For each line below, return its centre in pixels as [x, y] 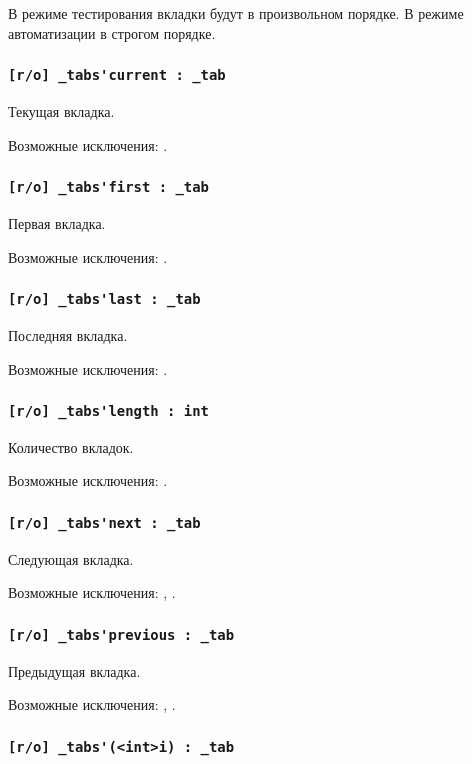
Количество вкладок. [71, 446]
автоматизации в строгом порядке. [112, 32]
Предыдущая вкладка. [74, 670]
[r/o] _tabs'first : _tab [108, 187]
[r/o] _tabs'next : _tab [104, 522]
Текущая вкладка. [61, 110]
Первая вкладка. [57, 222]
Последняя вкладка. [68, 334]
